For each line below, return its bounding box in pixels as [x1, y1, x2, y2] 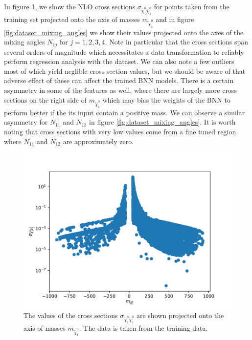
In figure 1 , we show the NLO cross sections [4, 1, 136, 11]
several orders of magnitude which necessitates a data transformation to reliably [4, 46, 244, 57]
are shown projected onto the [136, 310, 224, 320]
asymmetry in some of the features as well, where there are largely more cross [4, 85, 237, 95]
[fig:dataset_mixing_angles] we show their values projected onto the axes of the [4, 27, 244, 37]
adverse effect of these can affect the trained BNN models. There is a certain [4, 75, 234, 85]
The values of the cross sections [23, 310, 118, 320]
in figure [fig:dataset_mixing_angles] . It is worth [89, 117, 236, 127]
